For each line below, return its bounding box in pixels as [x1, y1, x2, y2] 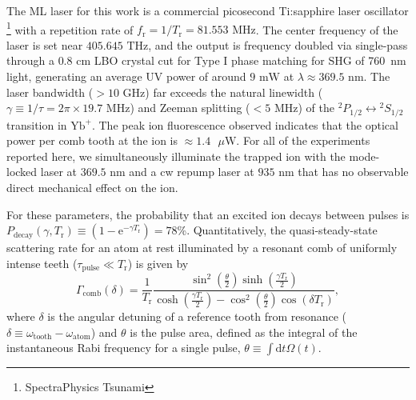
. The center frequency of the [255, 21, 398, 38]
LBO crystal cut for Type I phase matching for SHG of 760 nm [94, 52, 406, 69]
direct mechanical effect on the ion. [6, 179, 178, 196]
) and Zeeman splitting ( [130, 99, 250, 116]
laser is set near [6, 36, 83, 53]
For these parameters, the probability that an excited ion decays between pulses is [6, 206, 410, 222]
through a [6, 52, 54, 69]
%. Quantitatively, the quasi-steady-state [177, 222, 378, 238]
